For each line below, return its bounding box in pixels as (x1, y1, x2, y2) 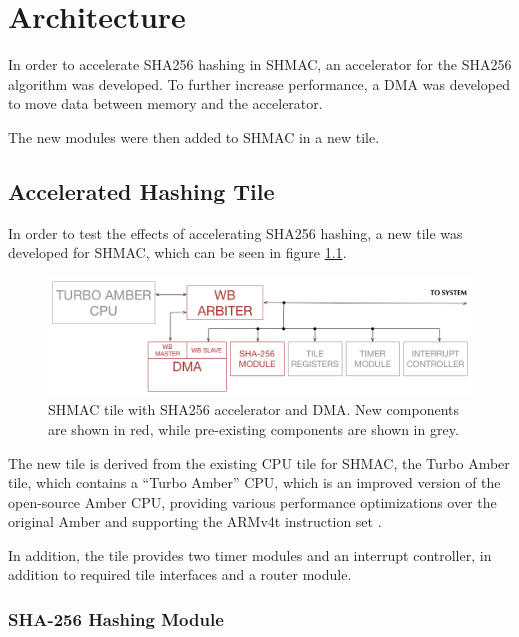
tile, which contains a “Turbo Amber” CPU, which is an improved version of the (8, 472, 501, 493)
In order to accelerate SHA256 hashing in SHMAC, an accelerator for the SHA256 (8, 54, 512, 75)
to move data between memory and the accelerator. (8, 93, 323, 114)
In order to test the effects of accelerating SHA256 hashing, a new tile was (8, 222, 463, 243)
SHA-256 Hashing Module (8, 606, 224, 631)
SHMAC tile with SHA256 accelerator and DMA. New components (48, 399, 459, 420)
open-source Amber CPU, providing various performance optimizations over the (8, 491, 497, 512)
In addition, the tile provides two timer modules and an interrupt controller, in (8, 544, 492, 565)
